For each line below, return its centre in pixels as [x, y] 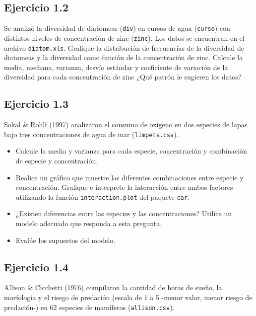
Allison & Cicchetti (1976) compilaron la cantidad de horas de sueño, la [113, 287]
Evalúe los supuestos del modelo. [65, 240]
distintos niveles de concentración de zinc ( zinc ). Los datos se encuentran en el [124, 38]
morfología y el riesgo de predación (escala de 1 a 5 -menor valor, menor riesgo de [128, 297]
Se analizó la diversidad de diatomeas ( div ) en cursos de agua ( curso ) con [117, 28]
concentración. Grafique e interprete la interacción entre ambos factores [124, 187]
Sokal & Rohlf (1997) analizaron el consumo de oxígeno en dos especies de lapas [126, 124]
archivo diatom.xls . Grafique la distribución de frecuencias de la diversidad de [124, 47]
